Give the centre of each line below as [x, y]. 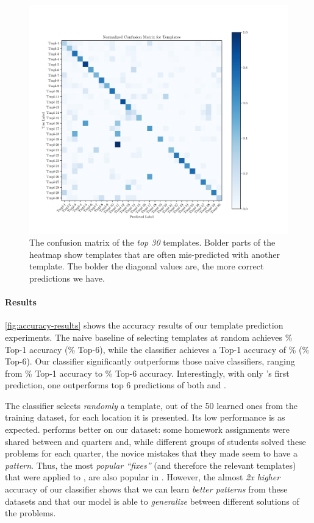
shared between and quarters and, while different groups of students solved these [155, 441]
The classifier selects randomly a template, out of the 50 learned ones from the [151, 405]
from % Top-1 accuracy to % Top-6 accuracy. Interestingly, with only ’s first [147, 373]
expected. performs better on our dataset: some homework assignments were [147, 429]
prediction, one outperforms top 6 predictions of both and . [116, 385]
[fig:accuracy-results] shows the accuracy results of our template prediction [144, 325]
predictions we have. [67, 278]
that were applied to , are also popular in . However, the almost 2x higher [143, 477]
